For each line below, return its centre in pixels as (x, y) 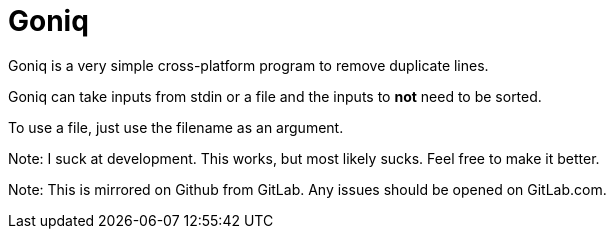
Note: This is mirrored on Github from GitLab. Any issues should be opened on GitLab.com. (307, 189)
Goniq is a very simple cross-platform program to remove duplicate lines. (248, 65)
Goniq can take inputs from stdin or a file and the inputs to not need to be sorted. (275, 96)
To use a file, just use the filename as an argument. (176, 127)
